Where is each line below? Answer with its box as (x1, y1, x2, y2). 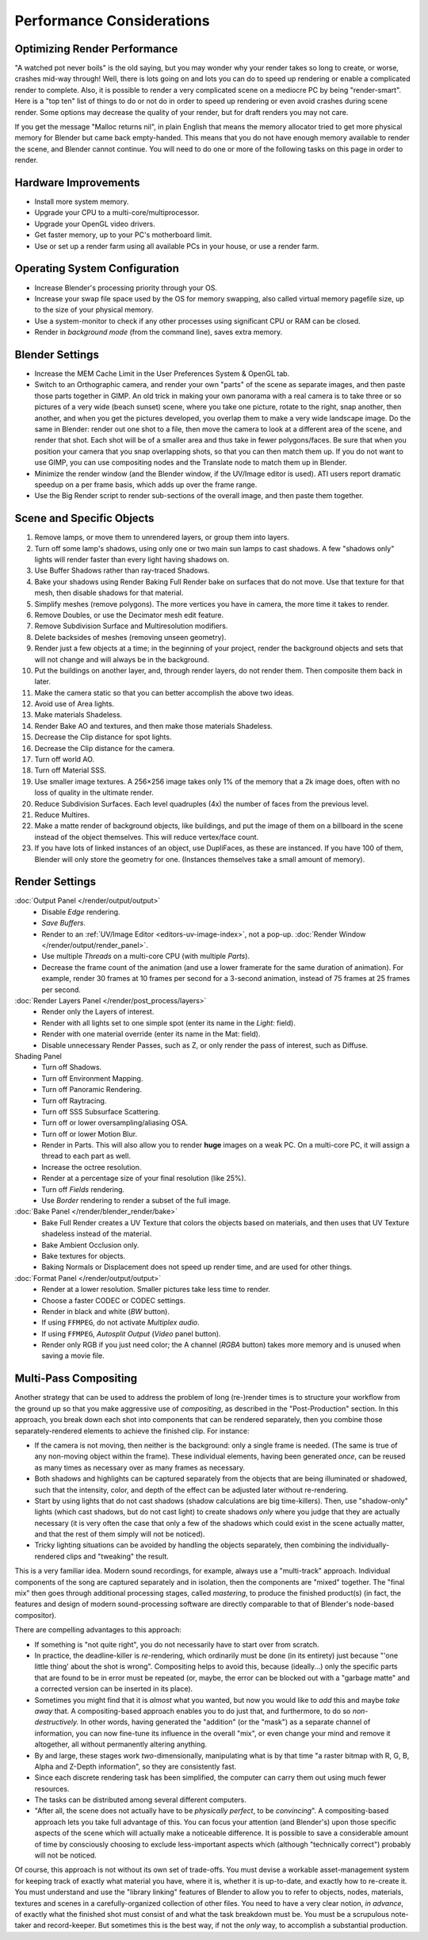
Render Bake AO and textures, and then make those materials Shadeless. (34, 721, 273, 730)
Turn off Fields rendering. (41, 1184, 125, 1194)
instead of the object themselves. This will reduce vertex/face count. (34, 832, 259, 842)
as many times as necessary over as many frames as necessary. (34, 1463, 246, 1472)
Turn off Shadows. (41, 1063, 102, 1072)
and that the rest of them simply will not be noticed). (34, 1529, 205, 1539)
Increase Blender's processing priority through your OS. (34, 282, 218, 293)
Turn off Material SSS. (34, 765, 107, 775)
